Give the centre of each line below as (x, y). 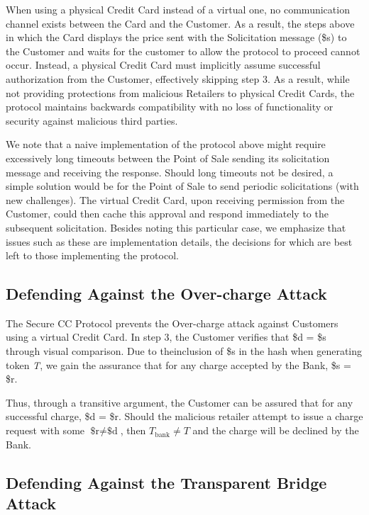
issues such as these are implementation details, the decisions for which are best (179, 241)
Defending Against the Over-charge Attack (166, 294)
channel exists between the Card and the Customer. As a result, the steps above (180, 23)
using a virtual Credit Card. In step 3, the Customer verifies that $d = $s (166, 337)
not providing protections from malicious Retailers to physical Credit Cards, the (180, 92)
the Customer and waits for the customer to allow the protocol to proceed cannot (183, 51)
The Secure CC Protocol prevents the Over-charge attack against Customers (172, 323)
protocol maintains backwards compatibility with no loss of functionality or (170, 107)
